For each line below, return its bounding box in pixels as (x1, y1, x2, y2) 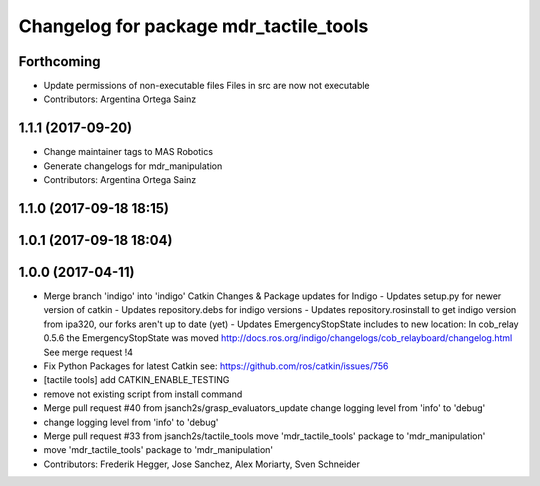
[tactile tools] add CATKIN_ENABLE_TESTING (43, 374, 230, 386)
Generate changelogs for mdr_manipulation (43, 160, 223, 172)
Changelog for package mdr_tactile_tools (18, 15, 369, 37)
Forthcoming (18, 53, 101, 70)
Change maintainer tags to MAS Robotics (43, 146, 214, 158)
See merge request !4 (43, 346, 134, 358)
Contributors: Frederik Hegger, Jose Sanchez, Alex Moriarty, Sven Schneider (43, 458, 360, 470)
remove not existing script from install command (43, 388, 243, 400)
